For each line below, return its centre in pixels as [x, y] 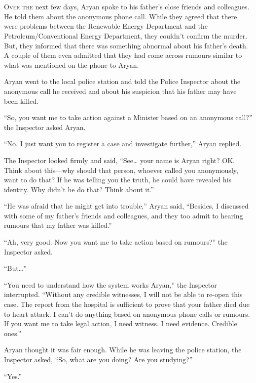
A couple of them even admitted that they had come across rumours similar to [123, 55]
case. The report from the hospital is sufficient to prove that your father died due [127, 304]
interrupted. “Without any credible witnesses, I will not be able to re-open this [123, 294]
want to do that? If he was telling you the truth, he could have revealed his [118, 180]
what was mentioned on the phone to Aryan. [72, 64]
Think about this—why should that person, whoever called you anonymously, [121, 170]
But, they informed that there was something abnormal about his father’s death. [126, 45]
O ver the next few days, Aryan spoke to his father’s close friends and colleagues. [127, 7]
